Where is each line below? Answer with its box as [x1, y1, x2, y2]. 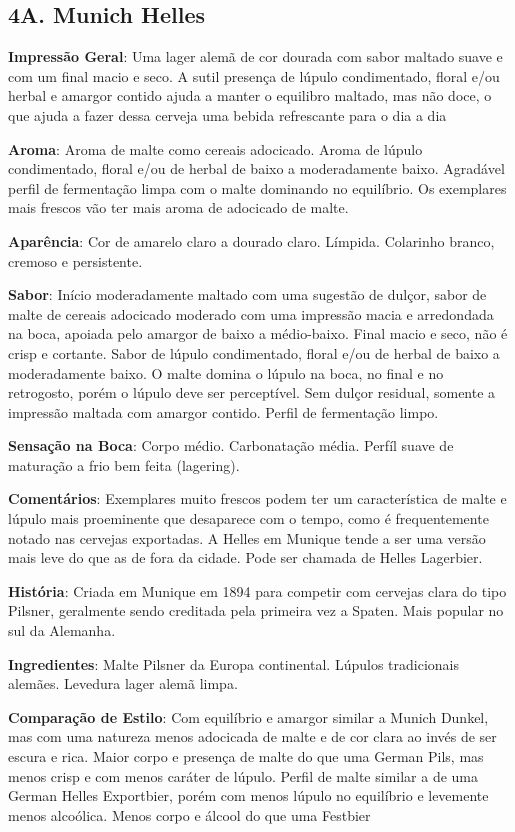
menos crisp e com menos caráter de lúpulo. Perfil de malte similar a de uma [8, 765, 479, 786]
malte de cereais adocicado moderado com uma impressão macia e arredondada [8, 303, 494, 324]
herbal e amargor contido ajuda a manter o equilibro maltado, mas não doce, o [8, 85, 492, 106]
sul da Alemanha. [8, 620, 116, 641]
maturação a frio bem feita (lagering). [8, 454, 240, 475]
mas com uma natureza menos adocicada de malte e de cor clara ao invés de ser [8, 726, 497, 747]
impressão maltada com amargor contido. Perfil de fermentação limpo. [8, 401, 439, 422]
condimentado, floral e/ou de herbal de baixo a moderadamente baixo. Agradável [8, 158, 505, 179]
